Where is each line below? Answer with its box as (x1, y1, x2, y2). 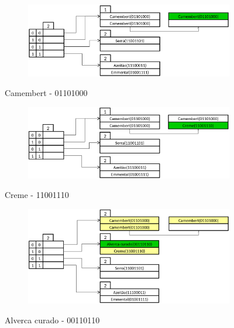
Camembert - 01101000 (5, 87, 88, 99)
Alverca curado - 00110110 (5, 313, 100, 326)
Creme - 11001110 (5, 189, 69, 201)
